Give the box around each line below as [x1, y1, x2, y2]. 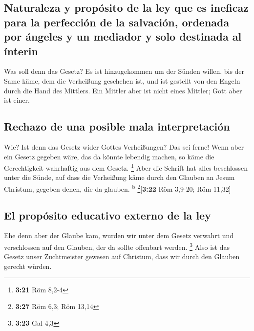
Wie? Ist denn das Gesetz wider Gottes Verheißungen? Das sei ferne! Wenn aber [4, 141, 244, 152]
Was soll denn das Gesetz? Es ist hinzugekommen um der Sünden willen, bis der [4, 66, 245, 76]
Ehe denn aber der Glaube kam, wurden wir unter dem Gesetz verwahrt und [4, 230, 234, 241]
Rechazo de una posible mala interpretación [4, 119, 230, 134]
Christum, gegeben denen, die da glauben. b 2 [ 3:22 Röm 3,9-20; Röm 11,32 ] [4, 182, 231, 194]
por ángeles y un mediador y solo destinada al [4, 29, 242, 44]
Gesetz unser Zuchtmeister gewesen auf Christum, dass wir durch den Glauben [4, 251, 240, 262]
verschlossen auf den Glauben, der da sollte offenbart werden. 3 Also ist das [4, 241, 230, 252]
